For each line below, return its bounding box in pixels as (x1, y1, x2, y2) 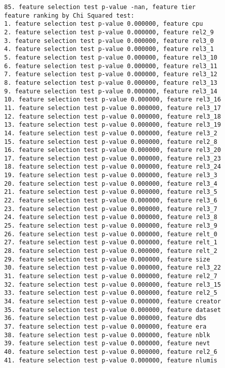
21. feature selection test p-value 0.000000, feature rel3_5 (4, 188, 217, 196)
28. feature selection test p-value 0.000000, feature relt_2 (4, 247, 217, 255)
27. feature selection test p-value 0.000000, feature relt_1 (4, 239, 217, 246)
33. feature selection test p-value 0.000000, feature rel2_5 (4, 289, 217, 297)
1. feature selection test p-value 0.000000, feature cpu (4, 20, 203, 28)
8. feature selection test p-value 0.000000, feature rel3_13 (4, 79, 217, 86)
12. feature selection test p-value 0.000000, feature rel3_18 (4, 113, 221, 120)
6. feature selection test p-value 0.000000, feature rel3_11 (4, 62, 217, 70)
